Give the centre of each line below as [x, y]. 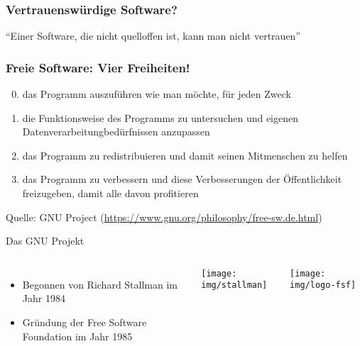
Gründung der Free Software [84, 322]
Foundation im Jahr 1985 [77, 336]
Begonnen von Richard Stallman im [100, 284]
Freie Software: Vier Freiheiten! [98, 67]
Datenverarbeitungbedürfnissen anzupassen [116, 132]
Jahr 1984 [44, 298]
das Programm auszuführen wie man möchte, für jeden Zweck [157, 94]
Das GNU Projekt [45, 241]
